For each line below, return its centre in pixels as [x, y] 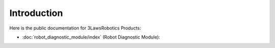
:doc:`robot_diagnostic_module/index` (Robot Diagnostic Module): [91, 37]
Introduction [36, 13]
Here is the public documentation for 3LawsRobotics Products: [75, 28]
